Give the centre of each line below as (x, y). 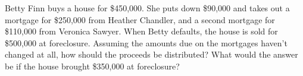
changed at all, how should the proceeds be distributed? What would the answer (151, 54)
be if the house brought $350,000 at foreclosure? (92, 66)
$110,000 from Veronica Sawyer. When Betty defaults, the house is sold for (141, 31)
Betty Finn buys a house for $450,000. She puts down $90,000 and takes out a (147, 8)
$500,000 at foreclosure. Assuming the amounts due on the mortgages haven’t (146, 42)
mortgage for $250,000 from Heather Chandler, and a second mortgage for (140, 19)
